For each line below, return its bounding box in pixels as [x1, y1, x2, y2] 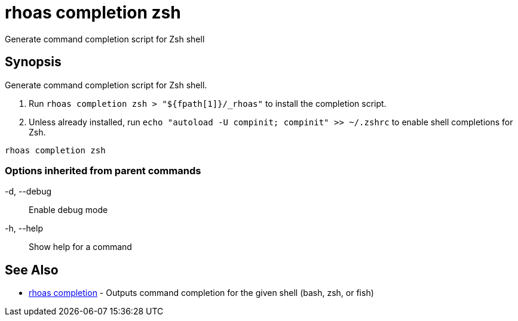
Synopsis [5, 54, 62, 70]
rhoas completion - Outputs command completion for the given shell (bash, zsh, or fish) [29, 288, 374, 298]
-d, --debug [5, 186, 52, 197]
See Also [5, 262, 59, 277]
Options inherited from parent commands [5, 164, 201, 177]
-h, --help [5, 223, 43, 234]
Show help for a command [29, 242, 132, 252]
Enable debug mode [29, 205, 108, 215]
